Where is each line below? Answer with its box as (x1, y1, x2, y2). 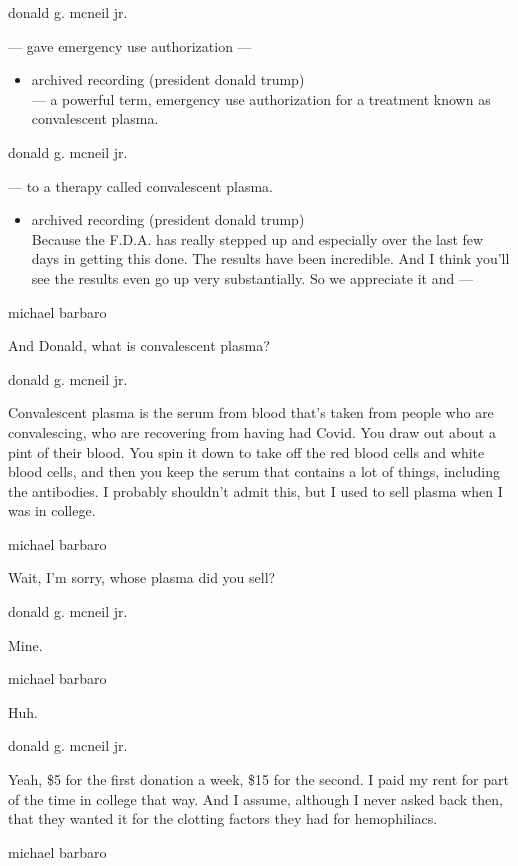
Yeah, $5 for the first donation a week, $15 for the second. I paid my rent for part (8, 769, 509, 790)
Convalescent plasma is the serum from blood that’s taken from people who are (8, 402, 494, 423)
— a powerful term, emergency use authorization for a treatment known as (31, 88, 491, 109)
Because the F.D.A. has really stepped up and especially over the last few (31, 228, 484, 249)
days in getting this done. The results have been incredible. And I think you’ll (31, 248, 510, 269)
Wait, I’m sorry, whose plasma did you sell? (8, 567, 276, 588)
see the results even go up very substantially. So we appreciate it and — (31, 267, 473, 288)
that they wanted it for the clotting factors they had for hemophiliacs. (8, 808, 438, 829)
